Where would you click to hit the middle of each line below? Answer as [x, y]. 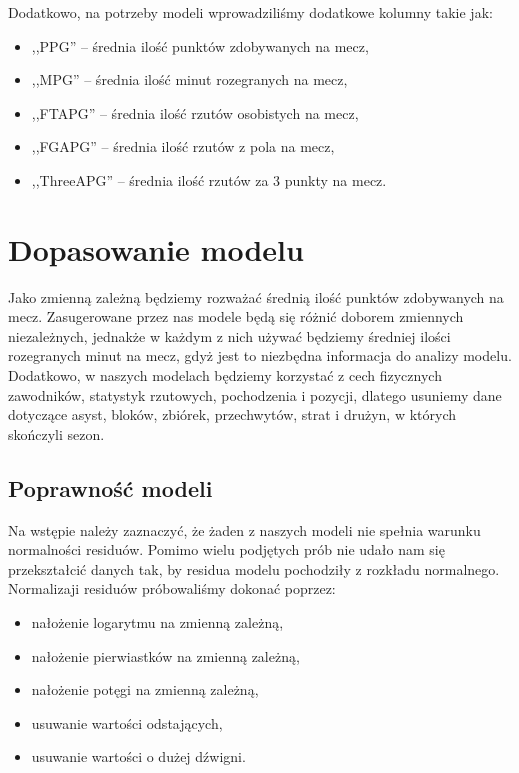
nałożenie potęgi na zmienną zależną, [145, 689]
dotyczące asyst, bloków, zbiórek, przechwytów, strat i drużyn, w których [232, 414]
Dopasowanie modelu [156, 248]
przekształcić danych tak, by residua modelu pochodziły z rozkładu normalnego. [254, 568]
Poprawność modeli [110, 487]
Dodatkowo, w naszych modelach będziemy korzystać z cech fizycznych [225, 375]
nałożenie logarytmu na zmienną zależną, [157, 622]
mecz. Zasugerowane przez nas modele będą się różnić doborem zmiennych [236, 316]
